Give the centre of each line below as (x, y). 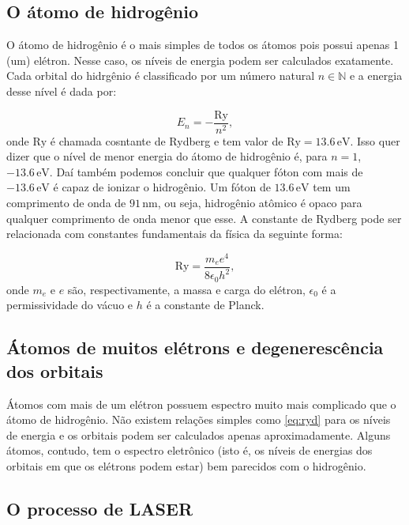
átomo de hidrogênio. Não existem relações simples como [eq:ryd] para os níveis (199, 419)
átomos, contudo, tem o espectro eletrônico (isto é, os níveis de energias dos (189, 450)
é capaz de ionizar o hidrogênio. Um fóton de (162, 187)
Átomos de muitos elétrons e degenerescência (195, 347)
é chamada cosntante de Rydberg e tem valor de (167, 140)
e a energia (376, 76)
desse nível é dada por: (62, 91)
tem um (332, 187)
